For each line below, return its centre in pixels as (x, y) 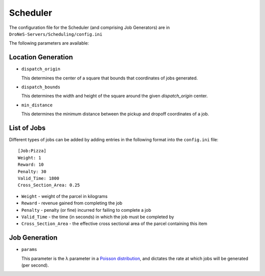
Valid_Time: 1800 (39, 178)
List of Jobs (27, 128)
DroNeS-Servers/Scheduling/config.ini (56, 34)
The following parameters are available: (49, 43)
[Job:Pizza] (32, 151)
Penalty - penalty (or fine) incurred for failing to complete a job (86, 210)
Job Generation (33, 238)
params (29, 250)
